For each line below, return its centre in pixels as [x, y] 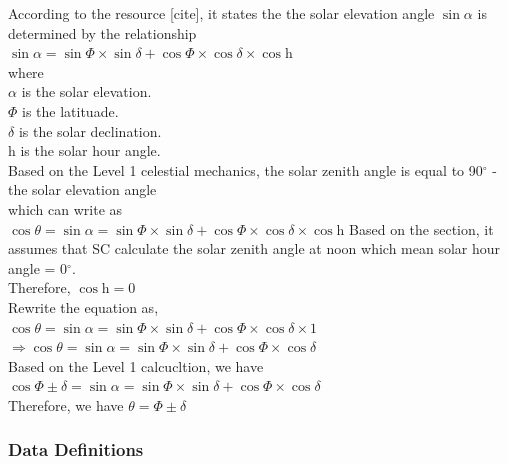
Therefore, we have [66, 404]
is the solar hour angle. [90, 150]
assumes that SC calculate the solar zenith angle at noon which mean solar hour [254, 248]
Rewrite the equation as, [83, 306]
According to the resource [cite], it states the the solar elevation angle [221, 13]
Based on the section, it [421, 228]
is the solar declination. [90, 130]
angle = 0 [38, 267]
